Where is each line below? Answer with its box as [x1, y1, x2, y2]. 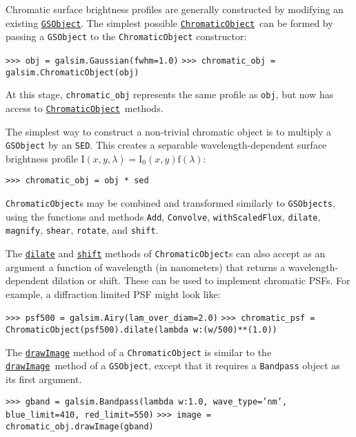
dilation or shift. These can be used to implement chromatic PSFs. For [52, 273, 350, 288]
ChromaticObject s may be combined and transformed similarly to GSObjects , [6, 196, 335, 210]
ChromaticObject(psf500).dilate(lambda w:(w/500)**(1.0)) [6, 325, 277, 335]
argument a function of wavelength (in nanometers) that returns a [6, 259, 286, 274]
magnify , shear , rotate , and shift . [6, 223, 159, 237]
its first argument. [6, 372, 82, 387]
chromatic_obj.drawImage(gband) [6, 421, 154, 431]
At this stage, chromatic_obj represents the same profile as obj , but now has [6, 87, 334, 102]
